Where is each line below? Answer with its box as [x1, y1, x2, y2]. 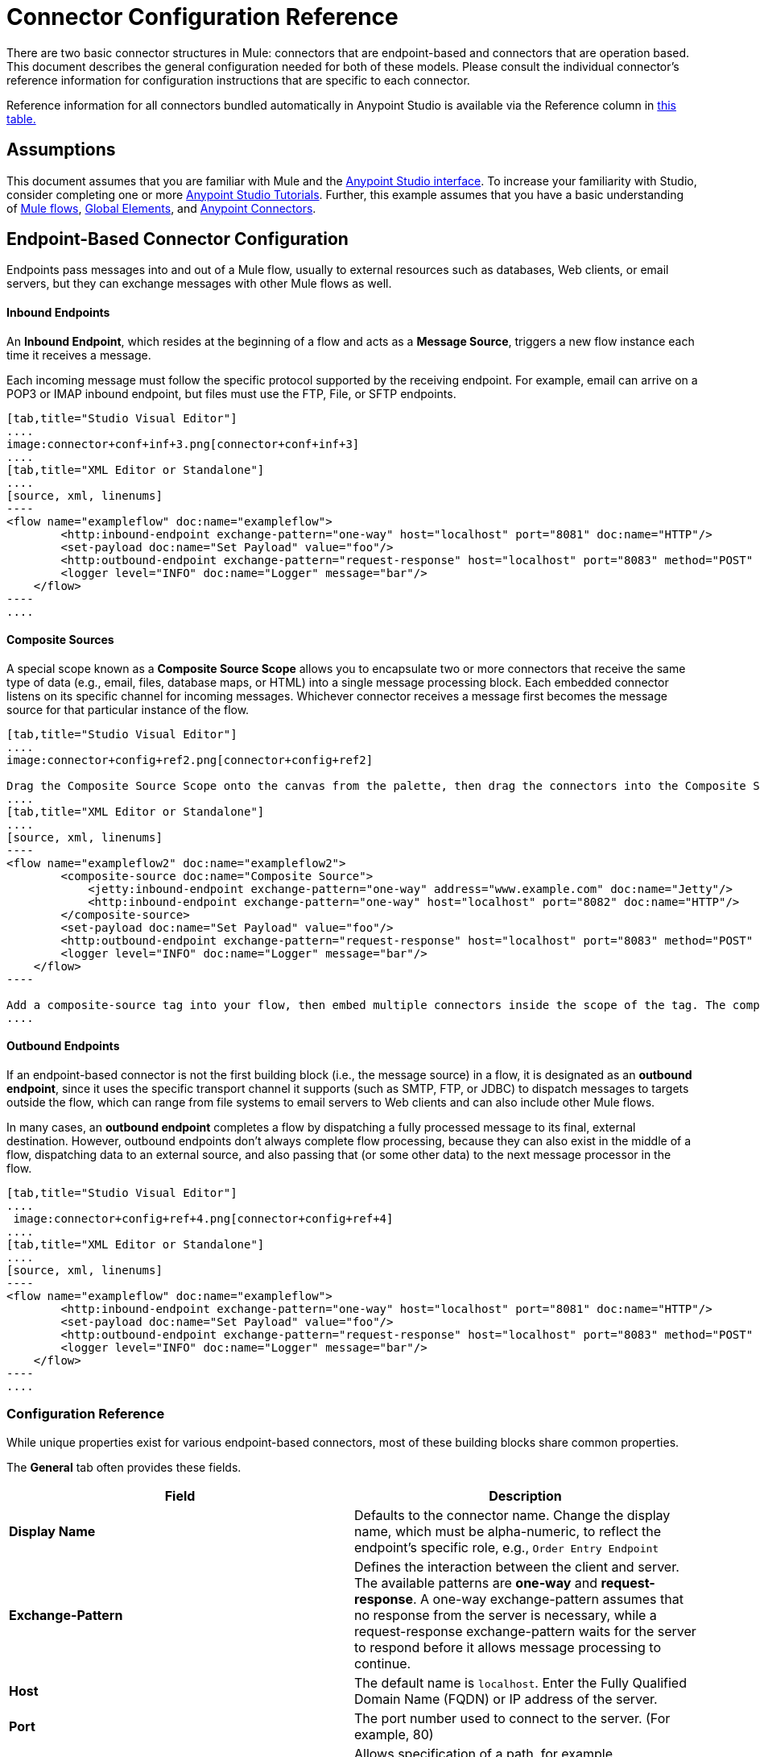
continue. [354, 1655, 411, 1672]
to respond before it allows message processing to [354, 1639, 661, 1655]
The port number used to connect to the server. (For [354, 1709, 671, 1726]
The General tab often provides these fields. [6, 1460, 242, 1474]
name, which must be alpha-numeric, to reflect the [354, 1522, 662, 1539]
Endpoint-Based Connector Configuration [6, 229, 349, 250]
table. [6, 111, 36, 126]
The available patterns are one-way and [354, 1574, 598, 1591]
